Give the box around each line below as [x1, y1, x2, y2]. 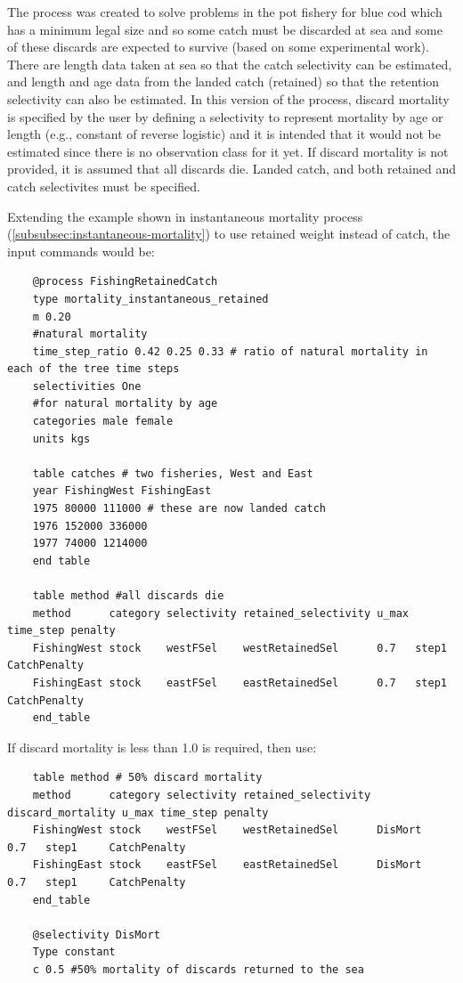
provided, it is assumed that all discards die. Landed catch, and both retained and [7, 159, 456, 178]
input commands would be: [7, 241, 155, 260]
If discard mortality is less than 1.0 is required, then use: [7, 737, 317, 756]
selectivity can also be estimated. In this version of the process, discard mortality [7, 89, 450, 108]
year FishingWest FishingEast [32, 484, 212, 498]
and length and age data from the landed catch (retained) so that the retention [7, 72, 440, 91]
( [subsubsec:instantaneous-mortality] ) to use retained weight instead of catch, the [7, 224, 451, 243]
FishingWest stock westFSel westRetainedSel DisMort [32, 824, 422, 837]
